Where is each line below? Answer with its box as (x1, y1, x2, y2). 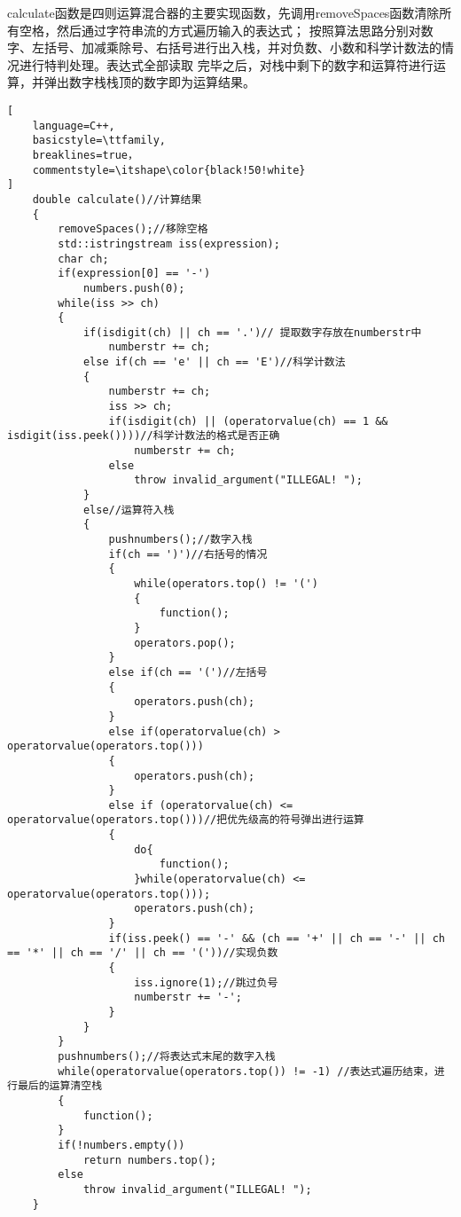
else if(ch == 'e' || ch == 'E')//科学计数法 (82, 356, 346, 369)
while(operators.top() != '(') (134, 577, 318, 590)
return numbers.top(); (82, 1153, 217, 1166)
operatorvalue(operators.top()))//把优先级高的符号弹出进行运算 (7, 813, 364, 827)
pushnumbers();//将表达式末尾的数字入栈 (58, 1049, 276, 1063)
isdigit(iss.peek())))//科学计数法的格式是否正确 (7, 429, 280, 443)
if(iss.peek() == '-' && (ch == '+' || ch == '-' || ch (108, 931, 445, 945)
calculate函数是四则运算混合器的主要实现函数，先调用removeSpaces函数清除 (7, 4, 440, 21)
